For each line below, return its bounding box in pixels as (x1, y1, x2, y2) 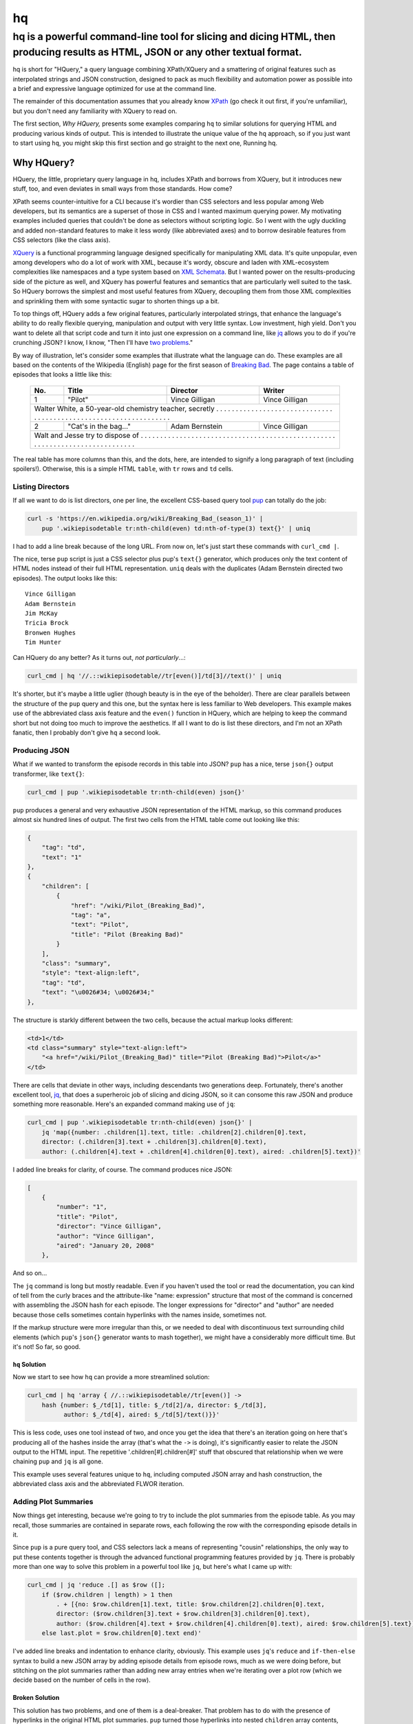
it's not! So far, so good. (12, 1343, 81, 1351)
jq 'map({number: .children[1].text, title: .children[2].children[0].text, (41, 1128, 307, 1136)
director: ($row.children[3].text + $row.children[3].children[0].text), (56, 1610, 311, 1618)
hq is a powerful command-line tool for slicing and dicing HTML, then (12, 30, 336, 43)
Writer (262, 385, 285, 395)
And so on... (12, 1269, 47, 1277)
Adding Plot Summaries (12, 1496, 94, 1506)
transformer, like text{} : (12, 770, 85, 778)
